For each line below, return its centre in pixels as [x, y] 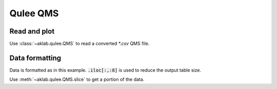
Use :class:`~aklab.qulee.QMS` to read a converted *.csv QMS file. [80, 44]
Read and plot [32, 31]
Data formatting [35, 58]
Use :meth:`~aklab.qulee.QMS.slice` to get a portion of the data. [77, 79]
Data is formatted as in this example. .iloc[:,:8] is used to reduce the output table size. [105, 70]
